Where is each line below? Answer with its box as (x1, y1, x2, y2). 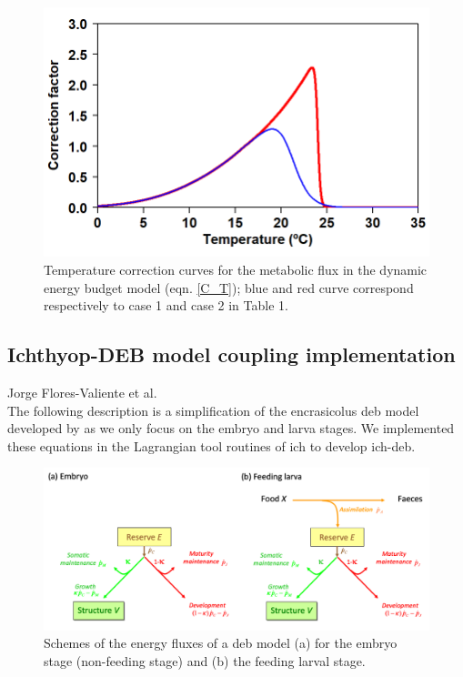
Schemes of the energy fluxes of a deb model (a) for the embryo (44, 633, 398, 652)
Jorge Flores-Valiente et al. (7, 382, 157, 401)
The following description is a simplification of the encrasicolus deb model (7, 400, 419, 419)
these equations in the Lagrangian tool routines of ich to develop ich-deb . (7, 436, 416, 455)
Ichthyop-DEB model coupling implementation (7, 340, 456, 369)
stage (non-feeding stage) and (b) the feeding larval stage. (44, 651, 366, 670)
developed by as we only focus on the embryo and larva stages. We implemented (7, 419, 455, 438)
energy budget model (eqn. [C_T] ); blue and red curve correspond (44, 278, 414, 297)
